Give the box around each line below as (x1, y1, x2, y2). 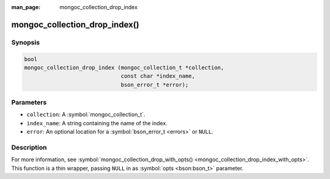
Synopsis (11, 38, 40, 46)
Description (11, 144, 47, 152)
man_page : (11, 4, 41, 10)
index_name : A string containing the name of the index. (26, 119, 168, 126)
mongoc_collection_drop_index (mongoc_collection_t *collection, (24, 64, 224, 71)
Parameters (11, 98, 47, 107)
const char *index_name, (120, 73, 196, 79)
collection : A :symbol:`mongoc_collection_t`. (26, 111, 146, 119)
